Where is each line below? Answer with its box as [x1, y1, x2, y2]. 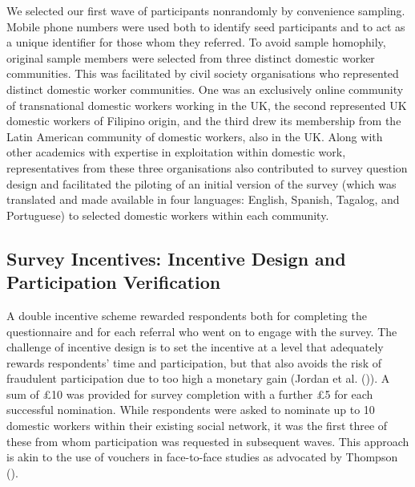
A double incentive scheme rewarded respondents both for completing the [6, 306, 367, 323]
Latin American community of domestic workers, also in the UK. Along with [6, 128, 383, 144]
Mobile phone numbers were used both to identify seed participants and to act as [6, 18, 405, 34]
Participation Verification [6, 270, 221, 294]
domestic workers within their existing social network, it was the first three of [6, 417, 388, 434]
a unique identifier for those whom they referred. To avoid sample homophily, [6, 34, 386, 51]
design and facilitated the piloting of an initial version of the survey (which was [6, 175, 397, 192]
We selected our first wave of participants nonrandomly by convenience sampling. [6, 2, 405, 18]
